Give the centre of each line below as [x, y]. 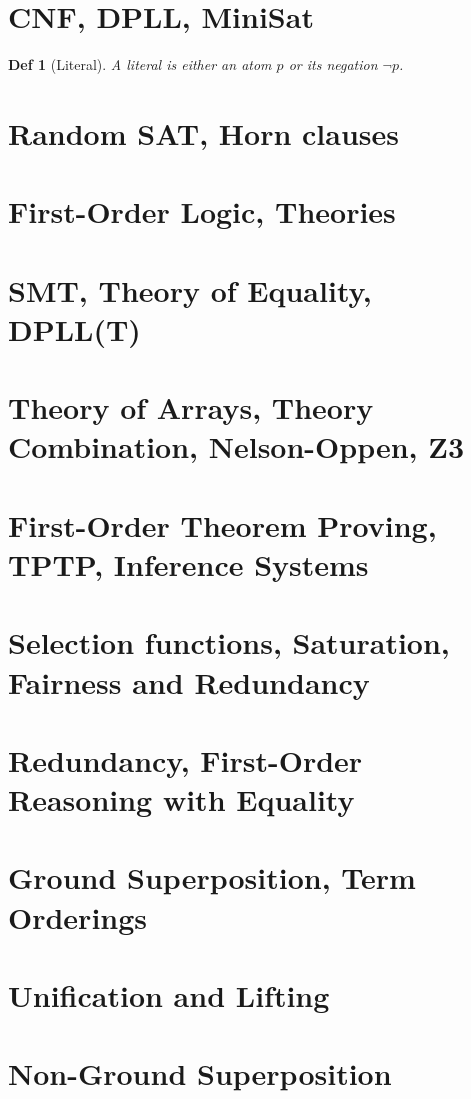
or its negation [333, 64]
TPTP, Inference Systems [188, 563]
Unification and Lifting [169, 995]
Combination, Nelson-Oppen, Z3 [236, 446]
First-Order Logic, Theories [202, 211]
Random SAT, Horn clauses [203, 132]
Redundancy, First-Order [185, 759]
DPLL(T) [74, 328]
